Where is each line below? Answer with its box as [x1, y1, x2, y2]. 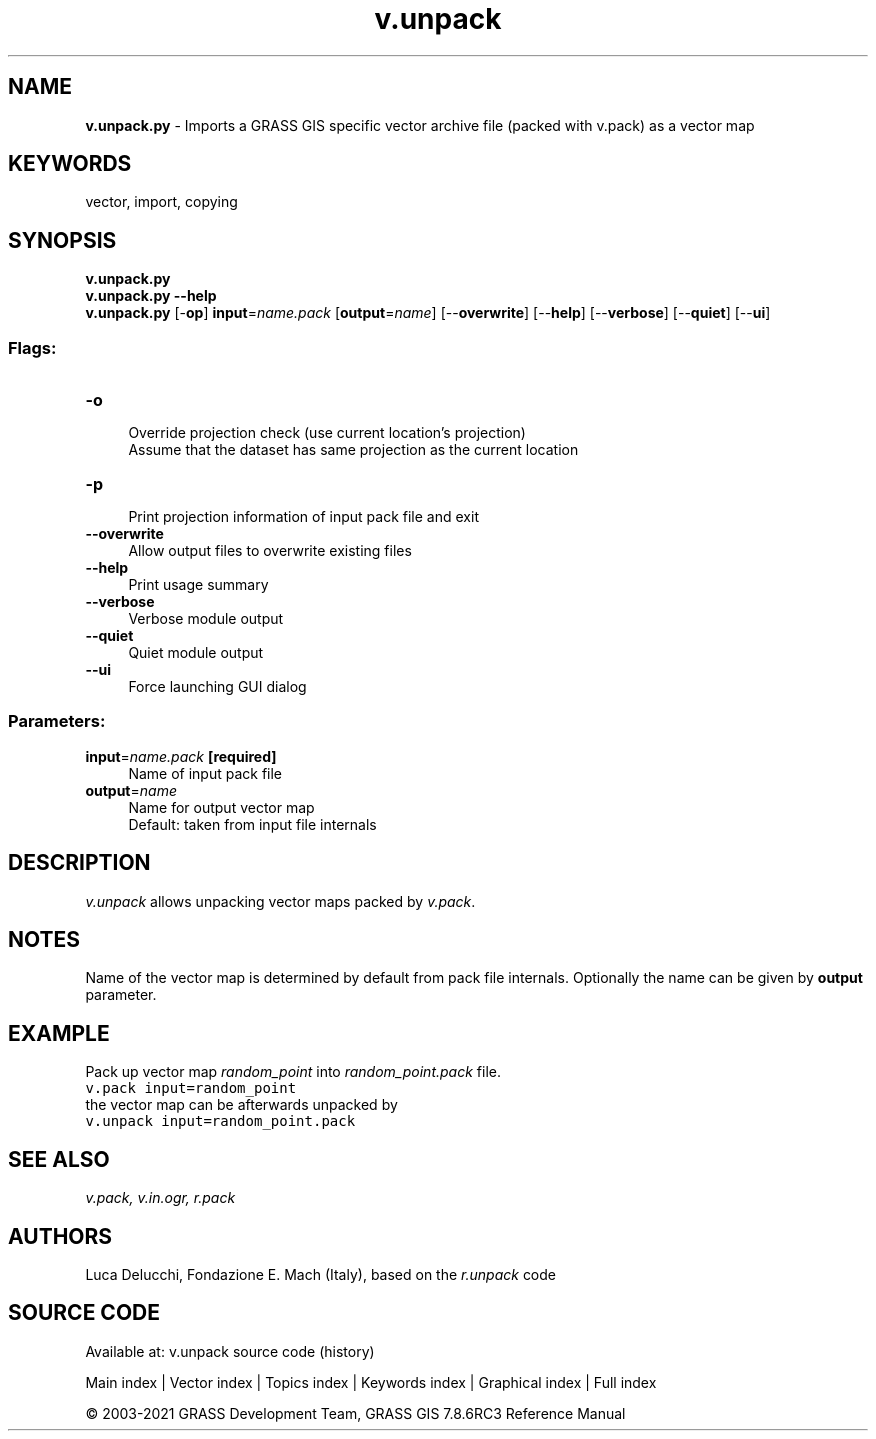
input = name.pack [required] [85, 747, 277, 765]
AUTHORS [8, 1223, 113, 1249]
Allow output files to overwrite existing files [128, 542, 412, 560]
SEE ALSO [8, 1146, 110, 1172]
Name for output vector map [128, 798, 315, 816]
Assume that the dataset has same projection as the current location [128, 441, 579, 459]
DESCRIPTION [8, 850, 151, 876]
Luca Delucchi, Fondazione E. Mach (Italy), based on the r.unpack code [85, 1266, 557, 1283]
